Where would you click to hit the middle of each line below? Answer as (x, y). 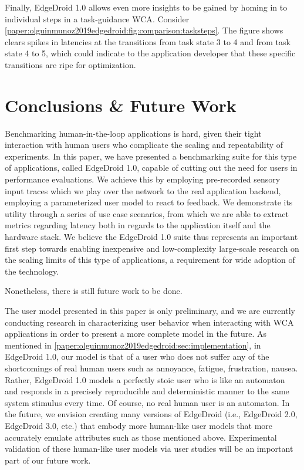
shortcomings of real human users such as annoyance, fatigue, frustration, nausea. (151, 368)
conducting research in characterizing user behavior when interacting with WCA (149, 322)
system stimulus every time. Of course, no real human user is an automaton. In (147, 402)
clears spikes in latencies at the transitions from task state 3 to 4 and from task (148, 41)
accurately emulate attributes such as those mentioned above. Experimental (141, 437)
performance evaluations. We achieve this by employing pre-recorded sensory (143, 179)
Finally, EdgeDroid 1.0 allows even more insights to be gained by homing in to (146, 7)
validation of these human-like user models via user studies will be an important (149, 449)
